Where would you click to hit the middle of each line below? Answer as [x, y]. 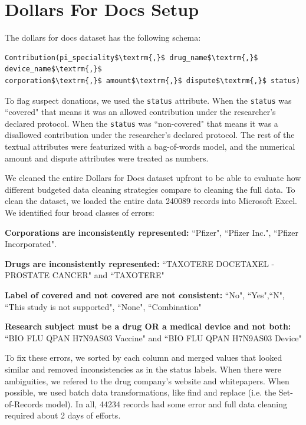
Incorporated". [31, 244]
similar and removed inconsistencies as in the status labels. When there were [143, 369]
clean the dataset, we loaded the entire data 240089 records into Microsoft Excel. [151, 201]
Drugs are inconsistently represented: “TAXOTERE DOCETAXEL [137, 263]
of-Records [24, 403]
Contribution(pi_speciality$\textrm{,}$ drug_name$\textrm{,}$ [131, 57]
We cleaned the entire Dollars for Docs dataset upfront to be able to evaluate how [153, 178]
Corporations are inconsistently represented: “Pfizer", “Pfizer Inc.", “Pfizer [152, 232]
